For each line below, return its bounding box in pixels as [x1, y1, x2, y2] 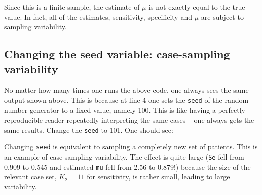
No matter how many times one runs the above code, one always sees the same [4, 85, 249, 95]
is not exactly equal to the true [148, 2, 245, 12]
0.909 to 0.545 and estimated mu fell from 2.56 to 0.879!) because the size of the [4, 161, 251, 172]
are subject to [201, 11, 244, 22]
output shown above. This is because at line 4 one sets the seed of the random [4, 94, 249, 105]
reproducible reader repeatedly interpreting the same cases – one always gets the [4, 114, 254, 125]
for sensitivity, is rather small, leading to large [87, 171, 230, 182]
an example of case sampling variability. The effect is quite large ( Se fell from [4, 151, 244, 162]
